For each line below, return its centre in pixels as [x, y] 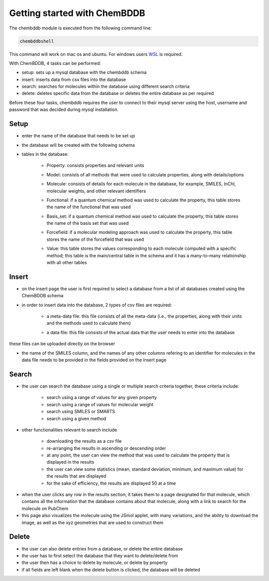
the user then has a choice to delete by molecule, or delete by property [95, 563]
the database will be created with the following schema [78, 145]
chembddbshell [37, 41]
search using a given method [76, 418]
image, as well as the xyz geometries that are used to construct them [93, 523]
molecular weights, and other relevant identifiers [96, 191]
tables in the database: [45, 154]
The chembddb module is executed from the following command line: [80, 28]
